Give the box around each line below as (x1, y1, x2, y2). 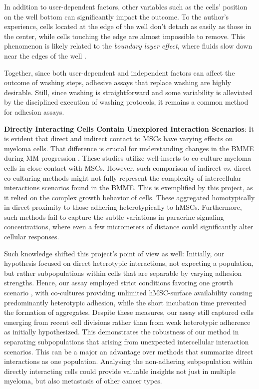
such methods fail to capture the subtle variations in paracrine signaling (4, 211, 224, 222)
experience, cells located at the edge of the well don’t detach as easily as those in (4, 21, 252, 32)
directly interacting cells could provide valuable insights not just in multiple (4, 365, 236, 376)
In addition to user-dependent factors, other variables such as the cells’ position (4, 2, 248, 12)
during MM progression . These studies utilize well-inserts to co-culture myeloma (4, 153, 252, 163)
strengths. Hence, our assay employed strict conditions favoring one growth (4, 277, 234, 288)
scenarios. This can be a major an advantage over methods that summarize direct (4, 346, 254, 356)
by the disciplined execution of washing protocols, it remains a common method (4, 97, 249, 107)
